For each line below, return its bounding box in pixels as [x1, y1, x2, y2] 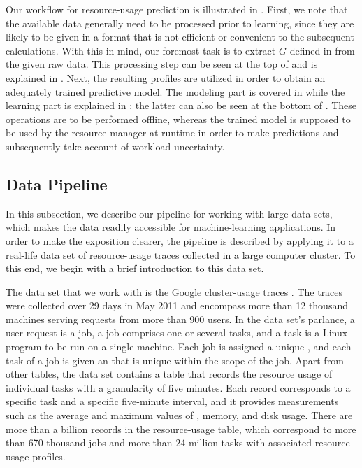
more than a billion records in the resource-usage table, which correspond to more [6, 421, 356, 436]
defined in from [289, 43, 355, 57]
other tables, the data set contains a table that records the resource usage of [6, 367, 333, 381]
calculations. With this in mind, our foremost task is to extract [6, 43, 276, 57]
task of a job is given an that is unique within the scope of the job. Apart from [6, 353, 344, 367]
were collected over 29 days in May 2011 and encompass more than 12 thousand [6, 298, 348, 313]
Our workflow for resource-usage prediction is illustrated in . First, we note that [6, 2, 348, 16]
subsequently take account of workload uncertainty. [6, 139, 225, 153]
